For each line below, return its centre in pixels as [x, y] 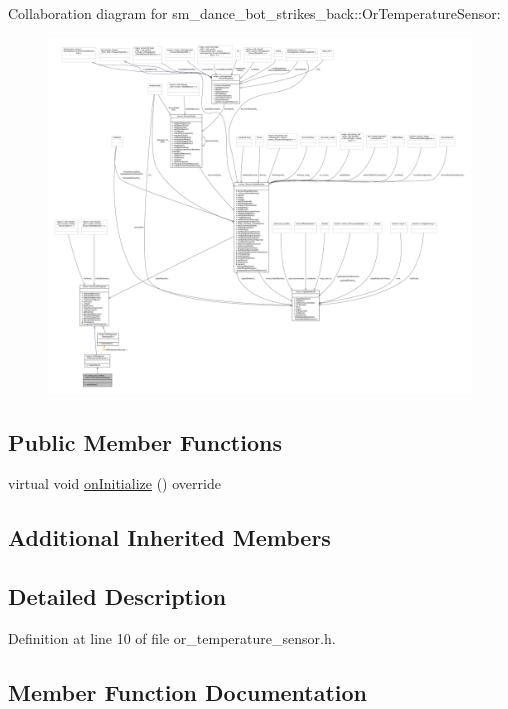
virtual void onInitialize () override [114, 483]
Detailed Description [117, 596]
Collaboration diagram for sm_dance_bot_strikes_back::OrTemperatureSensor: [254, 13]
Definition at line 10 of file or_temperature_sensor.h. [172, 638]
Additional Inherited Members [169, 537]
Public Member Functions [145, 441]
